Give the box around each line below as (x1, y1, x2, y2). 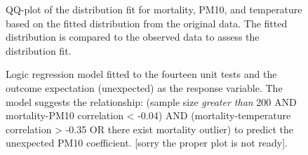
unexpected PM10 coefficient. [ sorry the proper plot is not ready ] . (6, 135, 288, 150)
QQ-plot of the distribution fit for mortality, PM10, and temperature (6, 2, 302, 16)
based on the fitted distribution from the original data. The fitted (6, 15, 288, 30)
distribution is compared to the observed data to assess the (6, 29, 260, 44)
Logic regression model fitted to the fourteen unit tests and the (6, 67, 277, 81)
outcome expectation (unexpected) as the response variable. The (6, 80, 283, 95)
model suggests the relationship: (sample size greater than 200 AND (6, 94, 297, 109)
